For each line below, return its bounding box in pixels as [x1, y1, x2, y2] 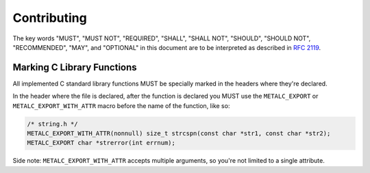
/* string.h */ [27, 120, 78, 128]
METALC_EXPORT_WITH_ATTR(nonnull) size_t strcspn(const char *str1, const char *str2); [27, 130, 331, 137]
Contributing [12, 10, 87, 25]
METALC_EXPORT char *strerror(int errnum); [27, 139, 176, 147]
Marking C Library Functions [12, 62, 137, 73]
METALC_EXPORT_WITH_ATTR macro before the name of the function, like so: [12, 101, 230, 109]
